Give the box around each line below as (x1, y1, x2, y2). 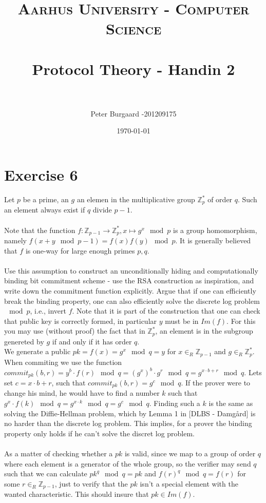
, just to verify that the (54, 478, 128, 489)
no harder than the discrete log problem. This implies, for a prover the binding (4, 418, 252, 429)
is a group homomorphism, (173, 224, 257, 235)
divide (92, 204, 112, 215)
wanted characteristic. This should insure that (4, 489, 149, 499)
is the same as (208, 398, 253, 409)
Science (105, 18, 162, 39)
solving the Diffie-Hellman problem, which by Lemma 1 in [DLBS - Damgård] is (4, 408, 256, 418)
